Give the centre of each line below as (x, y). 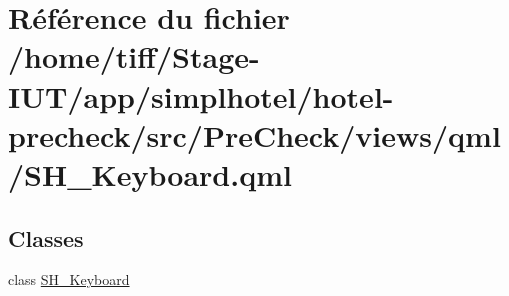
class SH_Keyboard (69, 279)
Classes (46, 237)
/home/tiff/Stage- (134, 56)
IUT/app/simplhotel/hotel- (201, 95)
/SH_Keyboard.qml (150, 173)
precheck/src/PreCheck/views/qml (254, 134)
